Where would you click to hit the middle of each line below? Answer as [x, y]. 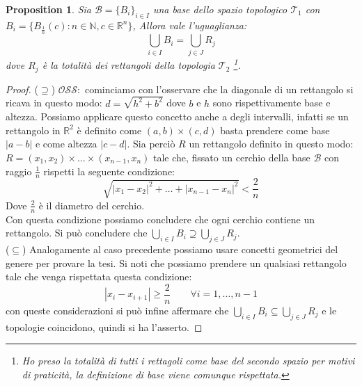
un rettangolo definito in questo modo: [271, 144]
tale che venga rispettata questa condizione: [99, 276]
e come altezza [66, 144]
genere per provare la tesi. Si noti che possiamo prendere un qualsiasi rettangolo [176, 263]
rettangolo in [33, 130]
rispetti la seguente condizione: [109, 171]
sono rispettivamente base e [271, 103]
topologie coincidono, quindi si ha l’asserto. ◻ [104, 327]
